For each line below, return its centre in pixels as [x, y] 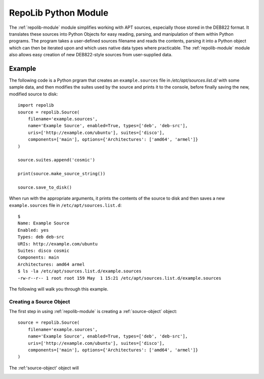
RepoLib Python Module [59, 13]
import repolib [36, 105]
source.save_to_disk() [45, 187]
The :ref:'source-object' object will [44, 368]
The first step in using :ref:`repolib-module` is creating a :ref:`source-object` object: [93, 312]
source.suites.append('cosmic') [56, 160]
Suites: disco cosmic [44, 251]
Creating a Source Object [40, 302]
